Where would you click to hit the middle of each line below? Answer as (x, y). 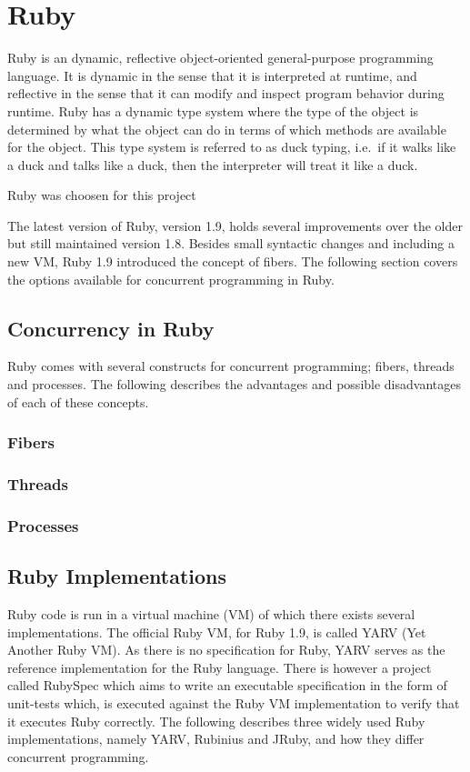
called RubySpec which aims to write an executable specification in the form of (227, 685)
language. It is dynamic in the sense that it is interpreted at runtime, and (212, 75)
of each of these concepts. (78, 401)
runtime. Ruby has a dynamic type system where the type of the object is (213, 110)
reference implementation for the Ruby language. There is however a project (220, 667)
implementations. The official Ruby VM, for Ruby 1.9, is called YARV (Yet (217, 632)
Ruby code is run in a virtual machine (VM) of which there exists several (211, 613)
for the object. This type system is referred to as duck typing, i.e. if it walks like (232, 147)
